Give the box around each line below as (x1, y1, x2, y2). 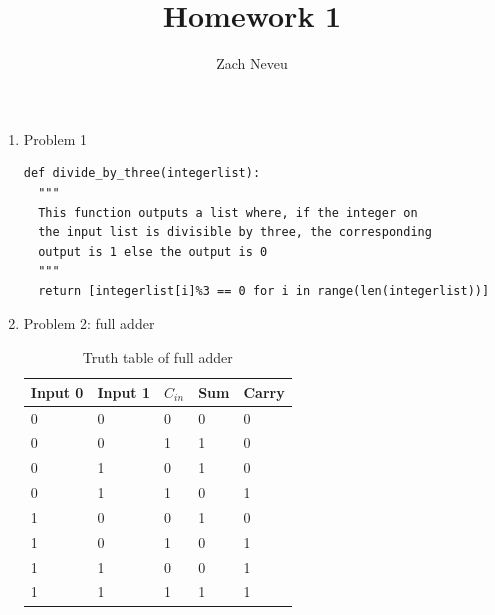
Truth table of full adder (82, 347, 233, 368)
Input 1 (97, 381, 151, 402)
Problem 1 (23, 128, 88, 149)
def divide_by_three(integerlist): (23, 166, 261, 181)
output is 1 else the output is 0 (38, 244, 268, 259)
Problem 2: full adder (23, 313, 155, 334)
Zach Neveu (216, 53, 288, 74)
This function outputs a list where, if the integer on (38, 205, 418, 220)
